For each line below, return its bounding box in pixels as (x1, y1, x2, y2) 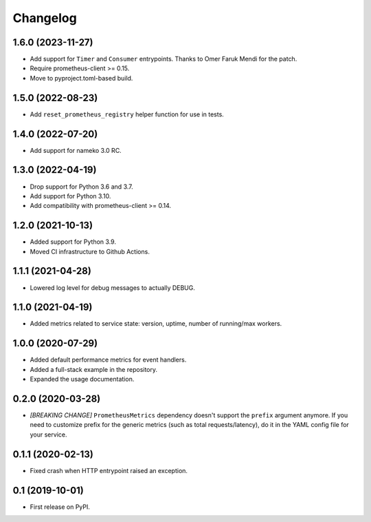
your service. (30, 430, 67, 439)
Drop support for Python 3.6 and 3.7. (30, 182, 133, 191)
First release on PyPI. (30, 503, 91, 511)
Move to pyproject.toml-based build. (30, 74, 133, 82)
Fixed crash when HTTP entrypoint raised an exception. (30, 466, 188, 474)
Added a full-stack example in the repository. (30, 365, 158, 373)
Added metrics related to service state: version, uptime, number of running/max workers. (30, 320, 282, 328)
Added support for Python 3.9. (30, 238, 117, 246)
